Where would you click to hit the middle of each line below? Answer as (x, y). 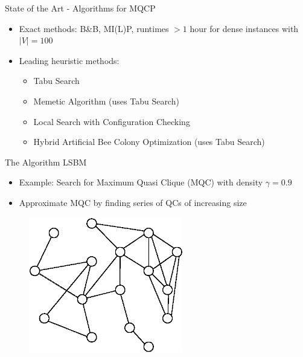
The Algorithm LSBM (46, 162)
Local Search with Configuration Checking (112, 121)
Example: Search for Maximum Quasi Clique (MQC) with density (141, 182)
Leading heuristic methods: (69, 60)
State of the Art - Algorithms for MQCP (80, 8)
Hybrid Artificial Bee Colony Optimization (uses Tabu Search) (149, 142)
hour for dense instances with (244, 28)
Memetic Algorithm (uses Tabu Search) (106, 101)
